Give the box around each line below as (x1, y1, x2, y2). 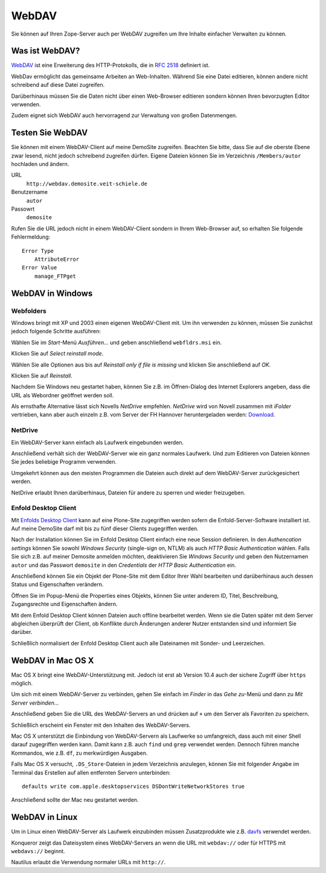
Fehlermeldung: (11, 233, 51, 241)
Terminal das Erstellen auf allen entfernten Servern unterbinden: (11, 769, 171, 776)
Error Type (22, 248, 54, 254)
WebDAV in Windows (11, 288, 93, 298)
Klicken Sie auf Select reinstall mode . (11, 350, 104, 357)
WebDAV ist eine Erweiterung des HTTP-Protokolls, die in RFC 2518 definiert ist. (11, 62, 210, 69)
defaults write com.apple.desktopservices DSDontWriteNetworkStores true (22, 782, 245, 790)
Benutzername (11, 188, 48, 196)
